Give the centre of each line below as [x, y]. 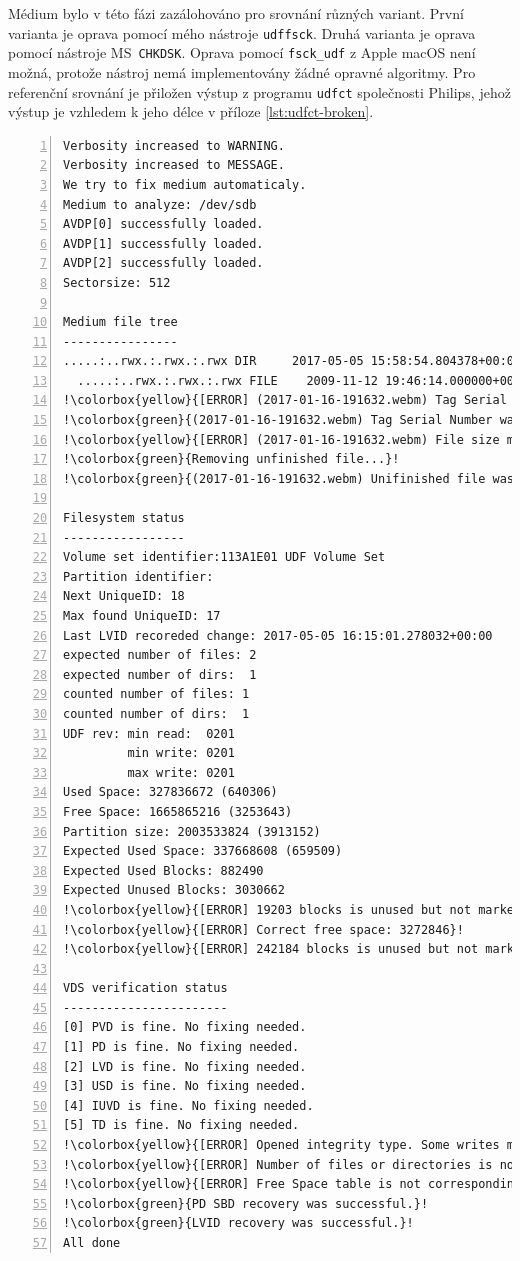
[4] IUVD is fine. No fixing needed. [188, 1105]
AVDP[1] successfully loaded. [163, 243]
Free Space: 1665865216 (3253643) [178, 811]
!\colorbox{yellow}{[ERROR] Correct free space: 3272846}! [263, 929]
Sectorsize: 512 [117, 282]
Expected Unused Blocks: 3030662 [174, 890]
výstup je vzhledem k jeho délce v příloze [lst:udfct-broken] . [191, 111]
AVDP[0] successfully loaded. [163, 224]
